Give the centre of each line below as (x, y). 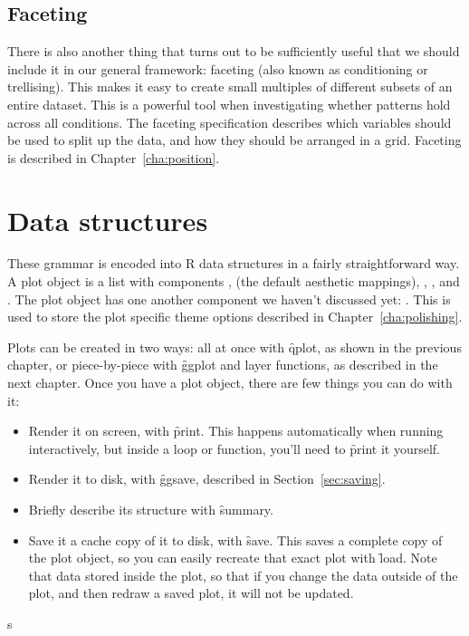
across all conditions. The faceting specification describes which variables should (230, 122)
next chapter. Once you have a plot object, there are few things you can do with (230, 383)
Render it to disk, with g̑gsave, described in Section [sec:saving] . (207, 479)
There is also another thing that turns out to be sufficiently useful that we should (234, 51)
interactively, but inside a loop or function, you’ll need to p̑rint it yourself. (234, 448)
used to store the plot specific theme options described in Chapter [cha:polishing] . (235, 317)
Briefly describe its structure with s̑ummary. (151, 510)
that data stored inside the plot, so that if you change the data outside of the (243, 575)
